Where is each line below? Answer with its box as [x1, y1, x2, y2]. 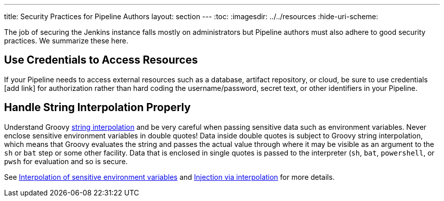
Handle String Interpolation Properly [4, 101, 191, 114]
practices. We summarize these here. [4, 36, 129, 45]
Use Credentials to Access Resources [4, 54, 198, 67]
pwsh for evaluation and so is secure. [4, 157, 128, 166]
